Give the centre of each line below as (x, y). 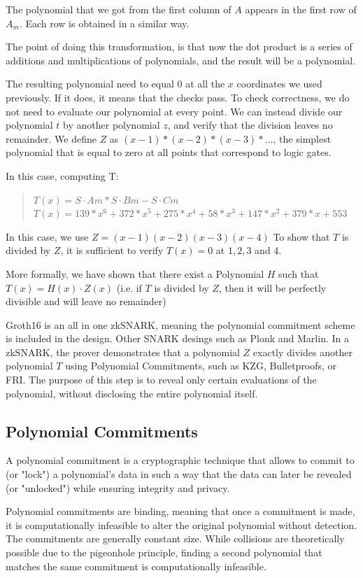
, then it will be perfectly (272, 287)
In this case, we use (47, 236)
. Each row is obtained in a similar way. (104, 23)
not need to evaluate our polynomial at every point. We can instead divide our (174, 111)
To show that (301, 236)
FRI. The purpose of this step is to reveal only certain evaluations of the (161, 380)
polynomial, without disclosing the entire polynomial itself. (132, 393)
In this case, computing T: (62, 175)
